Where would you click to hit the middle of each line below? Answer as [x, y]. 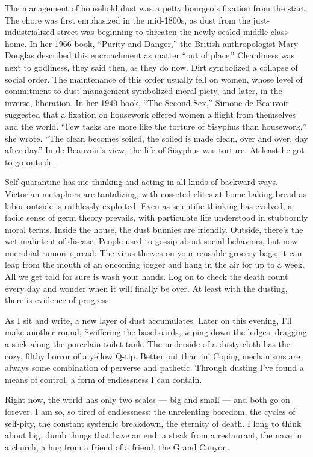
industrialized [30, 32]
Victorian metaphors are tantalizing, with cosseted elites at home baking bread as [156, 193]
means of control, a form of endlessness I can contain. [104, 379]
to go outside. [30, 161]
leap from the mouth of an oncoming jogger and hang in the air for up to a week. [155, 264]
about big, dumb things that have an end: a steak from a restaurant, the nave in [153, 435]
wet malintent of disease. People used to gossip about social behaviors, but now [151, 241]
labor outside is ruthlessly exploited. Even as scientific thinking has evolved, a [149, 205]
